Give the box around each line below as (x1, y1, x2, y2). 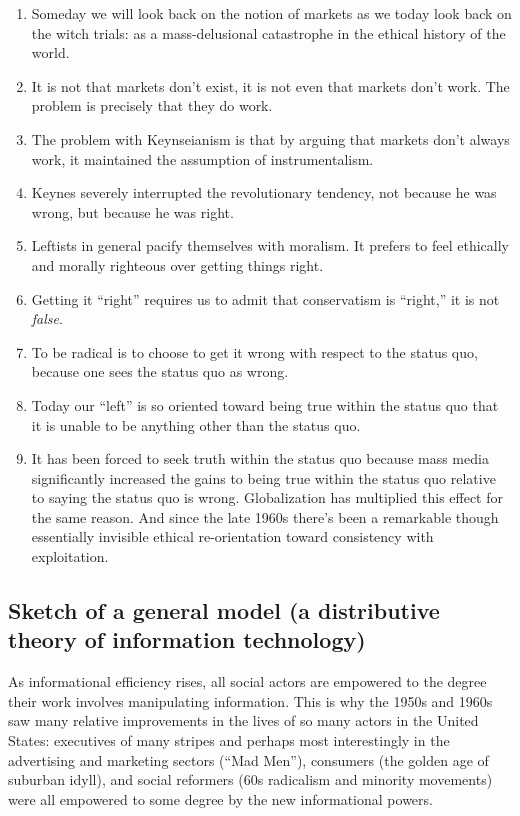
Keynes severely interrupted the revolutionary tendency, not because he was (31, 182, 497, 203)
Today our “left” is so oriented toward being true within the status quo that (31, 394, 499, 415)
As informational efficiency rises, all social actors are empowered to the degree (8, 671, 487, 692)
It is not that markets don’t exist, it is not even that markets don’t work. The (31, 75, 510, 96)
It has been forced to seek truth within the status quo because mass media (31, 448, 489, 469)
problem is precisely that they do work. (31, 95, 273, 116)
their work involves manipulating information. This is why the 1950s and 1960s (8, 690, 493, 711)
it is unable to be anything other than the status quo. (31, 414, 361, 435)
